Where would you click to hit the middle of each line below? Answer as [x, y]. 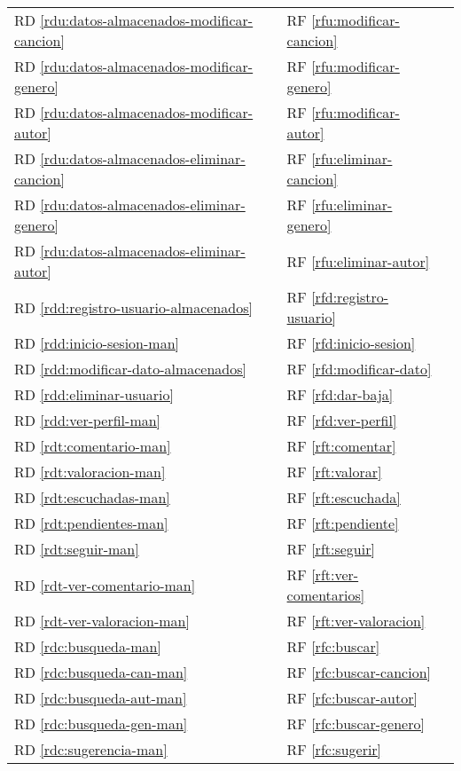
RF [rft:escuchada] [344, 497]
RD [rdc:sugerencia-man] [91, 749]
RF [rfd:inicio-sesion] [351, 343]
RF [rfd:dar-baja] [340, 394]
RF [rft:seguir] [331, 549]
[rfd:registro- [350, 297]
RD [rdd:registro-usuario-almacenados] [133, 307]
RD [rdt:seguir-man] [77, 549]
